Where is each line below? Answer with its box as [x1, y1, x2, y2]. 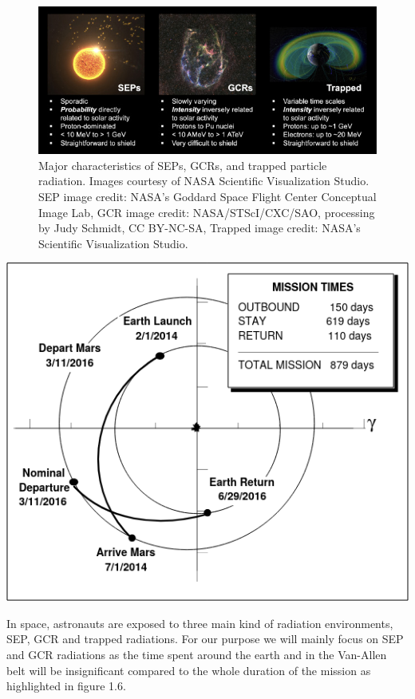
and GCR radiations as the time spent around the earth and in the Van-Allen [6, 646, 387, 662]
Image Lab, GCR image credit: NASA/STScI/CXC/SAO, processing [38, 203, 375, 220]
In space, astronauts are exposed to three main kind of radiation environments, [6, 614, 393, 631]
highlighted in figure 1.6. [6, 677, 126, 694]
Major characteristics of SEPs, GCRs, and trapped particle [38, 156, 327, 173]
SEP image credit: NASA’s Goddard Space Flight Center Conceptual [38, 188, 377, 204]
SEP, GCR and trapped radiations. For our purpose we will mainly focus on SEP [6, 630, 404, 647]
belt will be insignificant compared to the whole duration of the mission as [6, 661, 371, 678]
